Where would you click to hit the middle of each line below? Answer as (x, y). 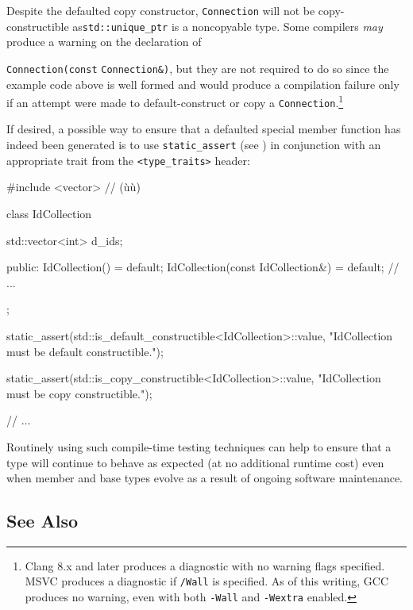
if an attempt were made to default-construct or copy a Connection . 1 (175, 101)
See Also (42, 521)
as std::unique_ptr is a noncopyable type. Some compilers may (228, 26)
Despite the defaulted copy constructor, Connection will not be (161, 10)
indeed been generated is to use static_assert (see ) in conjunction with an (194, 145)
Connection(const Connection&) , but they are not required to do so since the (198, 68)
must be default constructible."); (85, 351)
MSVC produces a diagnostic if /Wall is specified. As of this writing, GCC (207, 581)
